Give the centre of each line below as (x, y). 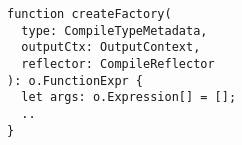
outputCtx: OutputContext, (111, 47)
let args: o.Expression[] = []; (129, 97)
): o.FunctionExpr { (75, 80)
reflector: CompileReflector (118, 63)
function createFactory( (89, 14)
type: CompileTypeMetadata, (114, 30)
